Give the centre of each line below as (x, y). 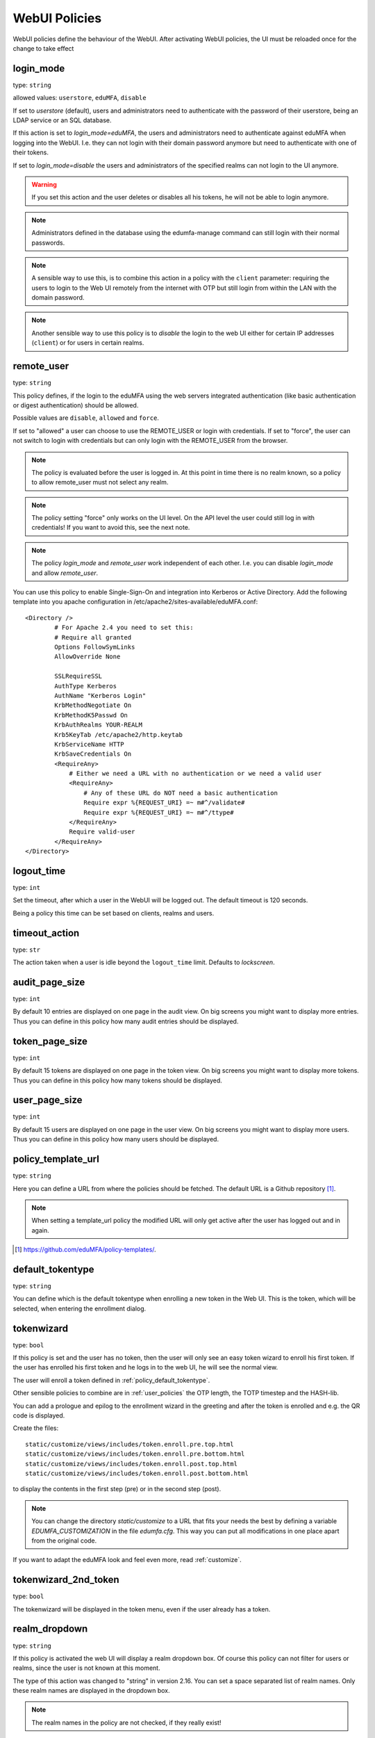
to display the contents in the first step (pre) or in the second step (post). (117, 1489)
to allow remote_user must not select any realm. (100, 482)
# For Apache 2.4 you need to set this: (124, 628)
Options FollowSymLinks (95, 647)
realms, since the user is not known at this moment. (86, 1668)
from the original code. (64, 1541)
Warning (44, 184)
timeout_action (46, 933)
